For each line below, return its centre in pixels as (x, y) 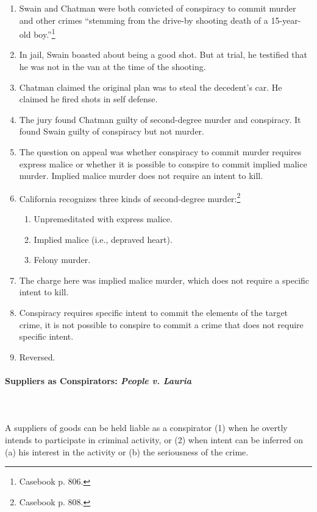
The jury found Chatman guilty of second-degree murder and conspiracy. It (160, 119)
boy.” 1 (45, 33)
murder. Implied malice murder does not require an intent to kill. (141, 176)
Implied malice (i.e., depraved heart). (103, 239)
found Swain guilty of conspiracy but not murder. (112, 131)
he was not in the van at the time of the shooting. (112, 67)
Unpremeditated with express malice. (103, 219)
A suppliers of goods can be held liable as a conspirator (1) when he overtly (146, 428)
